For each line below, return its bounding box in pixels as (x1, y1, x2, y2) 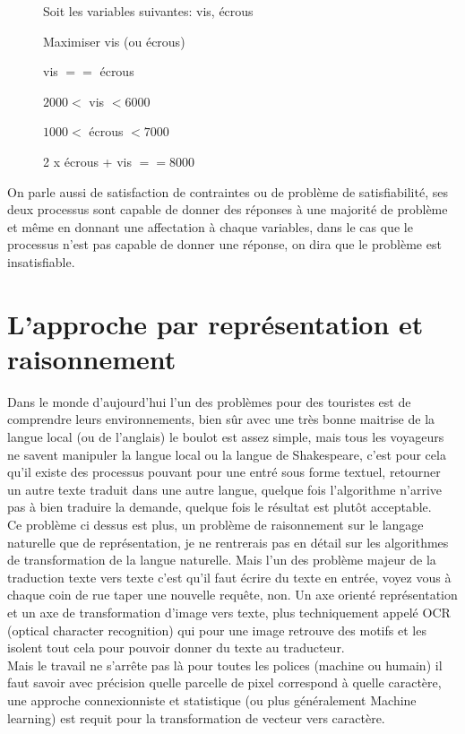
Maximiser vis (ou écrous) (43, 31, 185, 50)
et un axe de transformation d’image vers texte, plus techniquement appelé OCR (7, 602, 451, 621)
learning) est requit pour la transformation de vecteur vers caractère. (7, 708, 385, 727)
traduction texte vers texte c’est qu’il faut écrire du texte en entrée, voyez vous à (7, 567, 452, 586)
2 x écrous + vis (43, 151, 132, 170)
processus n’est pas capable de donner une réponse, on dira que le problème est (7, 235, 442, 254)
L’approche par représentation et (7, 305, 424, 341)
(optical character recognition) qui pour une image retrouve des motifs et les (7, 620, 426, 639)
